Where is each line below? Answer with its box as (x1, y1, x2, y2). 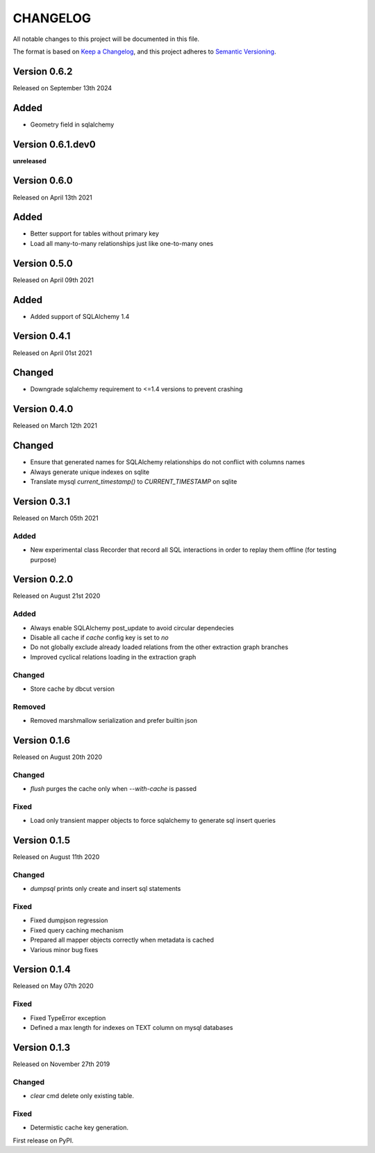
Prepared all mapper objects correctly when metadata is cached (30, 935, 215, 945)
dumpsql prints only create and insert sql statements (30, 885, 181, 893)
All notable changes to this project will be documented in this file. (12, 35, 200, 43)
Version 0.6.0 (12, 174, 73, 187)
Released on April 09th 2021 (12, 275, 94, 284)
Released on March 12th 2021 (12, 421, 97, 430)
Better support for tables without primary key (30, 229, 160, 238)
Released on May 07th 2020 (12, 982, 94, 990)
